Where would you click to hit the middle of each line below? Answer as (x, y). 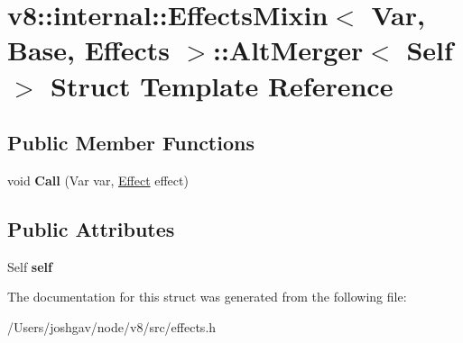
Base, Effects (88, 50)
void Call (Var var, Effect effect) (98, 180)
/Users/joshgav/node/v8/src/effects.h (112, 326)
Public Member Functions (131, 143)
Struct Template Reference (222, 85)
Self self (30, 266)
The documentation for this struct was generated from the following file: (207, 297)
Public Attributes (91, 228)
